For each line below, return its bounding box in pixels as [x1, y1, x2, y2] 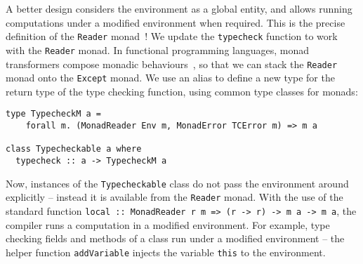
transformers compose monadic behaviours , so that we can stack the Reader [6, 56, 338, 71]
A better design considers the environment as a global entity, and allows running [6, 1, 352, 15]
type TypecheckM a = [6, 109, 102, 119]
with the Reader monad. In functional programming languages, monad [6, 42, 310, 57]
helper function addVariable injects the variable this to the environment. [6, 244, 326, 259]
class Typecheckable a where [6, 144, 142, 154]
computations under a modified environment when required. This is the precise [6, 15, 345, 29]
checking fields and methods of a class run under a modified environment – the [6, 231, 345, 246]
